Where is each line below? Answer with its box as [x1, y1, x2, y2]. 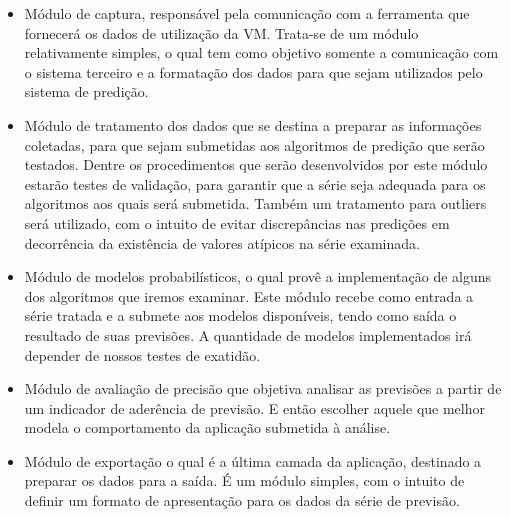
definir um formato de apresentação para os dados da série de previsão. [24, 490, 460, 511]
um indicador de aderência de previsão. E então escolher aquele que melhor [24, 397, 485, 418]
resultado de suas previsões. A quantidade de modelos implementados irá [24, 324, 472, 345]
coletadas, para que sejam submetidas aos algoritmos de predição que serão [24, 134, 485, 155]
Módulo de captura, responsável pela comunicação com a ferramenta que [24, 3, 470, 23]
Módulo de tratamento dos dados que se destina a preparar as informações [24, 114, 482, 135]
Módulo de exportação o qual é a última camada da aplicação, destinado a [24, 450, 482, 471]
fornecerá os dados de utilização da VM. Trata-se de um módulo [24, 22, 419, 43]
